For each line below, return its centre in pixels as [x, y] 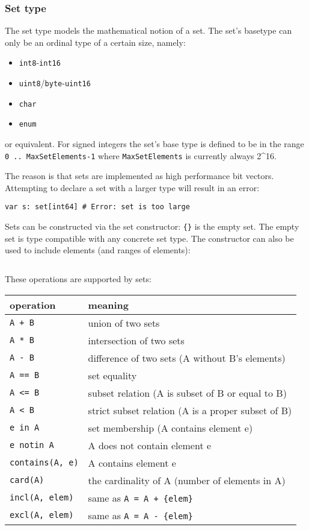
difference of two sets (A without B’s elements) [187, 358]
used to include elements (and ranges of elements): [98, 250]
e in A [25, 428]
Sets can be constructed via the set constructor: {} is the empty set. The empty [152, 226]
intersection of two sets [136, 340]
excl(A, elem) [42, 515]
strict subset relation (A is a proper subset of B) [190, 410]
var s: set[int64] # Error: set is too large [97, 207]
